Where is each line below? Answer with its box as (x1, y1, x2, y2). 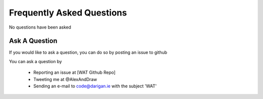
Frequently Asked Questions (9, 7, 127, 18)
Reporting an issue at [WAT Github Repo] (33, 69, 116, 75)
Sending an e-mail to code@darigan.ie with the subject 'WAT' (33, 83, 157, 89)
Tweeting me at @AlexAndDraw (33, 76, 97, 82)
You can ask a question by (9, 58, 62, 64)
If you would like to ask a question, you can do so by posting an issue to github (9, 49, 168, 55)
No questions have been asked (9, 24, 72, 30)
